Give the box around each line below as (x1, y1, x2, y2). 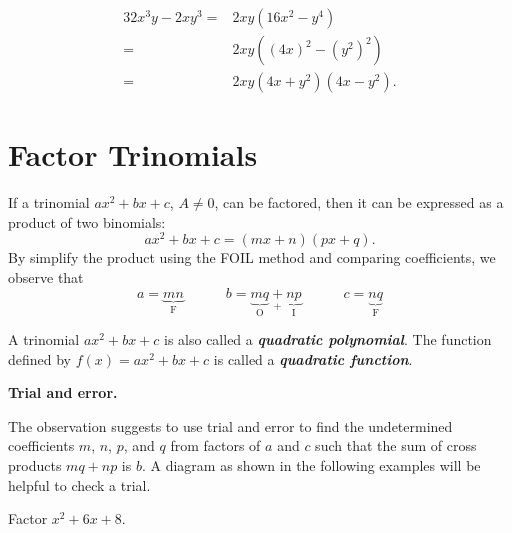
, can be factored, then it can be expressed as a (214, 192, 504, 213)
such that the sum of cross (315, 435, 477, 456)
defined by (8, 348, 72, 369)
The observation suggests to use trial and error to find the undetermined (8, 415, 453, 436)
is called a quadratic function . (213, 348, 413, 369)
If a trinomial (8, 192, 90, 213)
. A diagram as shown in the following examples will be (141, 455, 481, 476)
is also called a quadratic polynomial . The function (164, 329, 492, 350)
